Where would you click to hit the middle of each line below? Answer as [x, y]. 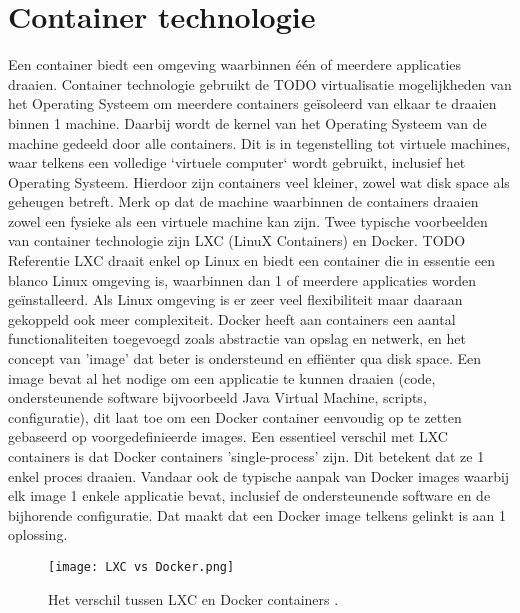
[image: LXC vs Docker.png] [141, 566]
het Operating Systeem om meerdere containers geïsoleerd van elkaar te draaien [252, 103]
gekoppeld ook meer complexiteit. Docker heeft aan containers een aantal [232, 318]
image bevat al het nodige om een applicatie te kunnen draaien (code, [222, 377]
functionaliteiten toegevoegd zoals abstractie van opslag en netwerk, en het [237, 338]
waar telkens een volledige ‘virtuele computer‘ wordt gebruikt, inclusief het [237, 162]
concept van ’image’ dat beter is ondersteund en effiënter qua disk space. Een [245, 358]
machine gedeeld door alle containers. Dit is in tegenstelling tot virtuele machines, [259, 142]
